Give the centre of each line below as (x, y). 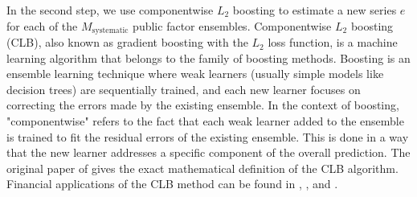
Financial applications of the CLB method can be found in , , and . (172, 184)
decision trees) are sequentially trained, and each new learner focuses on (184, 89)
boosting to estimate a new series (315, 10)
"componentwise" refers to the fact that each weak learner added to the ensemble (205, 121)
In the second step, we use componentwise (110, 10)
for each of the (42, 25)
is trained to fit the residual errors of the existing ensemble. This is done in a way (208, 136)
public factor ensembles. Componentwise (232, 25)
